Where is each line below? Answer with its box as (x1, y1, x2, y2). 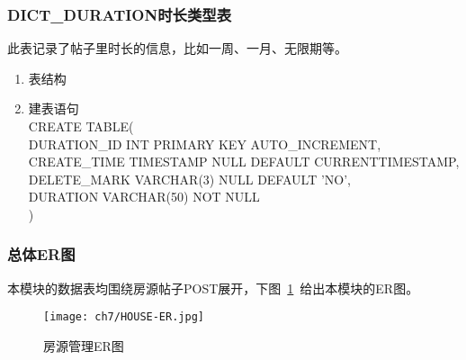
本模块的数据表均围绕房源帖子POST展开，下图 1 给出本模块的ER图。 (7, 278, 419, 297)
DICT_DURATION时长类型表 (7, 3, 232, 25)
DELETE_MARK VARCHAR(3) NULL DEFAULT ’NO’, (28, 169, 351, 188)
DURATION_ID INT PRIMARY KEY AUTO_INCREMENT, (28, 134, 381, 153)
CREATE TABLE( (28, 117, 134, 135)
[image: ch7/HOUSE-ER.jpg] (43, 310, 204, 324)
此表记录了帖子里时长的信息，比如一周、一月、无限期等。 (7, 39, 347, 58)
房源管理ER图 (43, 337, 124, 355)
